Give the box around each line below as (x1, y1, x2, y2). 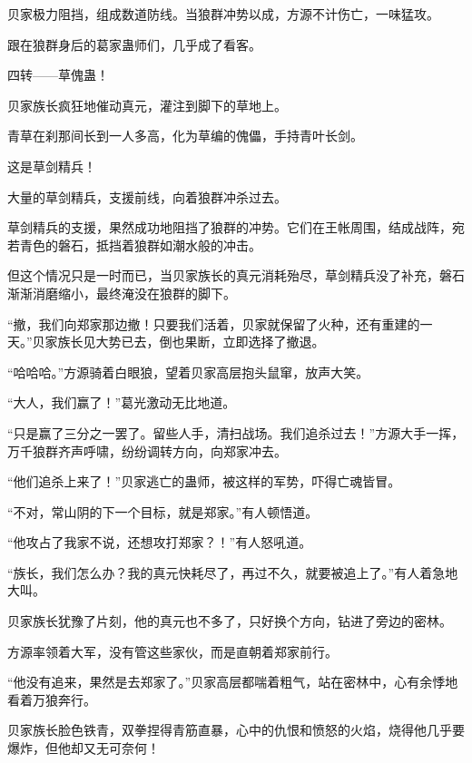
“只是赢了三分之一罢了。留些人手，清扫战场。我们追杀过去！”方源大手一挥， (7, 423, 465, 442)
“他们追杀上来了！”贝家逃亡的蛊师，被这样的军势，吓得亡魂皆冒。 (7, 472, 401, 491)
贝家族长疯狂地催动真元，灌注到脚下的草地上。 (7, 95, 287, 114)
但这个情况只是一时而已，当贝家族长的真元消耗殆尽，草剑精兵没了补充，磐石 (7, 266, 465, 285)
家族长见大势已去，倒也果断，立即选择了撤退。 (44, 332, 325, 351)
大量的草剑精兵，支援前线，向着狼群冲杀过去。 (7, 187, 287, 206)
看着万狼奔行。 (7, 690, 96, 709)
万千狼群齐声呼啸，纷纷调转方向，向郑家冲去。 (7, 441, 287, 460)
